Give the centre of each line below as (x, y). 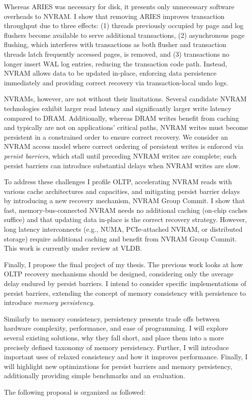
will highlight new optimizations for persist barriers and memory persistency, (118, 366)
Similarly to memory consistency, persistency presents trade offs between (112, 318)
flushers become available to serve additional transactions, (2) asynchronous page (124, 35)
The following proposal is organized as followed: (75, 392)
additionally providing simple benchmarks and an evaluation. (95, 376)
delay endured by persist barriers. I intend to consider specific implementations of (125, 283)
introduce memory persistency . (49, 302)
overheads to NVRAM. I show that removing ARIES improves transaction (114, 16)
